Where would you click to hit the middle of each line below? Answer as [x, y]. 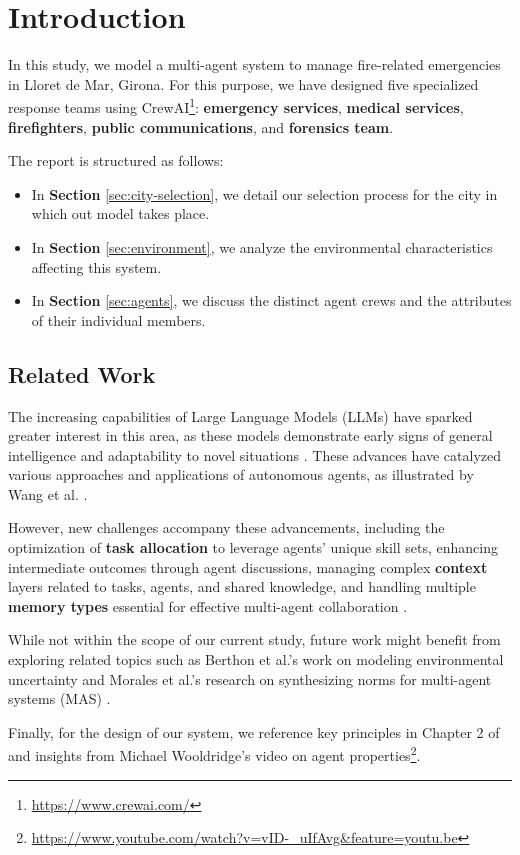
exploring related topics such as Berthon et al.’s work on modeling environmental [256, 659]
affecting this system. [96, 266]
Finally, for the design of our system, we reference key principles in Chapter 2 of [254, 731]
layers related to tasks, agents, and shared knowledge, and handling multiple [242, 586]
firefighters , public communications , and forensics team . [201, 126]
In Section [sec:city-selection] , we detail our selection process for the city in [264, 193]
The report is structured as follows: [116, 160]
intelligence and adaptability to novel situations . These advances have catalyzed [255, 454]
